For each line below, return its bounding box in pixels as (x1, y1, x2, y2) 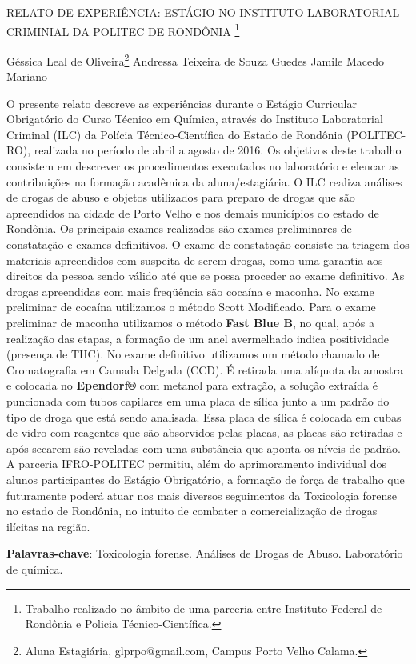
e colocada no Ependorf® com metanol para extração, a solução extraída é (6, 377, 378, 394)
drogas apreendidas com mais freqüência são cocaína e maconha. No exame (6, 282, 374, 299)
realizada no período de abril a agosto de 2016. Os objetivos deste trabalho (34, 142, 402, 158)
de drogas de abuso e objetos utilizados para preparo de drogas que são (6, 189, 355, 206)
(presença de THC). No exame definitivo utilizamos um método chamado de (6, 346, 380, 362)
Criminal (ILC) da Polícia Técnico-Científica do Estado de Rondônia (6, 126, 343, 142)
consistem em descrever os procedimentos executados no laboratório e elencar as (6, 158, 399, 174)
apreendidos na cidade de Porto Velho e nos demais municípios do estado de (6, 204, 379, 221)
